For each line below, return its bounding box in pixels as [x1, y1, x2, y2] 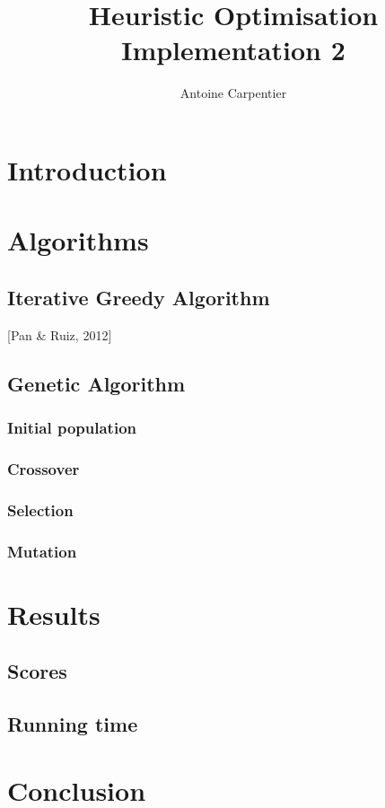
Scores [7, 657, 67, 685]
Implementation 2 [121, 31, 346, 68]
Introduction [7, 151, 167, 188]
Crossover [7, 457, 80, 479]
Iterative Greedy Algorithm [7, 283, 270, 311]
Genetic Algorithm [7, 369, 186, 397]
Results [7, 595, 101, 632]
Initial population [7, 416, 137, 438]
